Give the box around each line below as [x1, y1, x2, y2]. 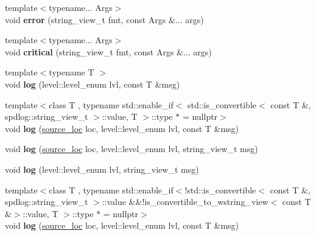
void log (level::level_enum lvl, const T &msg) [5, 77, 180, 90]
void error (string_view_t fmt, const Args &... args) [5, 13, 204, 26]
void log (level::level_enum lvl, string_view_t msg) [5, 162, 199, 175]
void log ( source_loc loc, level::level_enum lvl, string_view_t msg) [5, 142, 258, 155]
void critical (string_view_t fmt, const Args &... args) [5, 45, 212, 58]
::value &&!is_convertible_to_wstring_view [102, 195, 269, 208]
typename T [49, 66, 94, 78]
